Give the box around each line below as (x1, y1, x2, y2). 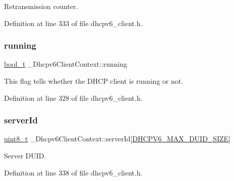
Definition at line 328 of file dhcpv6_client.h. (4, 92, 143, 103)
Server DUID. (4, 150, 46, 160)
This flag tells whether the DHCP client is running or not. (4, 76, 183, 86)
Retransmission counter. (4, 1, 78, 11)
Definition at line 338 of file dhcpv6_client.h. (4, 167, 143, 177)
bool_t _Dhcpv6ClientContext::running (4, 59, 128, 69)
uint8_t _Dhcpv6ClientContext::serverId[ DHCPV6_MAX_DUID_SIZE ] (4, 133, 230, 144)
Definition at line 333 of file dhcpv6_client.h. (4, 18, 143, 28)
